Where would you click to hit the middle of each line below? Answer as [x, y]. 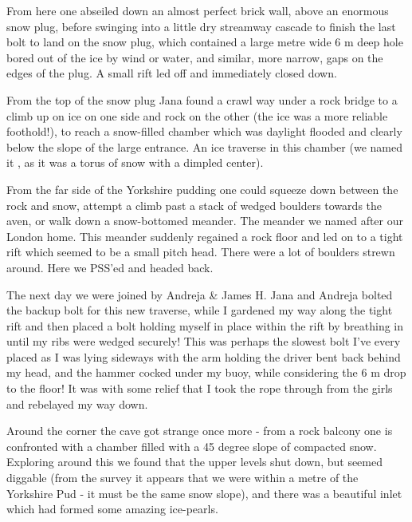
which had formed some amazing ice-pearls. [112, 509]
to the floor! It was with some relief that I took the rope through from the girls [200, 388]
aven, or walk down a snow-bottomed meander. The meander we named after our [205, 221]
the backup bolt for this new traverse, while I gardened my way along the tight [200, 310]
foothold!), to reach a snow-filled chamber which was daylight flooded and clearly [204, 131]
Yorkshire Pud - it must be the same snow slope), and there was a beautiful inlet [204, 493]
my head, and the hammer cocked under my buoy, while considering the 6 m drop [206, 372]
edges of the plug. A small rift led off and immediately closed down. [172, 73]
